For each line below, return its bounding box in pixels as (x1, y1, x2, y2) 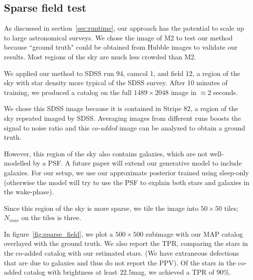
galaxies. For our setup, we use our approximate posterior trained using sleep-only (4, 167, 249, 177)
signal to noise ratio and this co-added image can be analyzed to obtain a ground (4, 122, 246, 132)
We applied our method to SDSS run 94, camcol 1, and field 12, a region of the (4, 68, 240, 78)
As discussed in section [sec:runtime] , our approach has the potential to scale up (4, 23, 244, 33)
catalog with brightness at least (24, 267, 118, 277)
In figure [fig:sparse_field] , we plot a (4, 228, 113, 239)
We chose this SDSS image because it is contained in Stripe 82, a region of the (4, 103, 238, 113)
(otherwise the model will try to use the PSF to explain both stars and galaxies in (4, 177, 250, 187)
